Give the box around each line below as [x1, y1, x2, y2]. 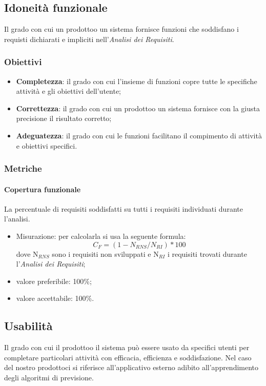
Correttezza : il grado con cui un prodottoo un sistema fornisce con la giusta [16, 103, 260, 113]
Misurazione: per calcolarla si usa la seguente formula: [16, 231, 186, 241]
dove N [16, 248, 38, 259]
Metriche [4, 162, 42, 175]
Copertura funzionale [4, 184, 81, 194]
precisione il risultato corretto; [16, 113, 112, 124]
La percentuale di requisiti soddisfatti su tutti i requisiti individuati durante [4, 203, 243, 214]
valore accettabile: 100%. [16, 293, 94, 303]
